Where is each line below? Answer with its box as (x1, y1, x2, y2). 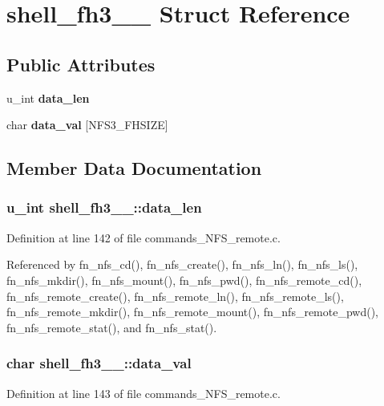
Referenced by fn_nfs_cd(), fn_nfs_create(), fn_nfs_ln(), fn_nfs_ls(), (6, 256, 358, 273)
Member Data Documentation (6, 156, 262, 181)
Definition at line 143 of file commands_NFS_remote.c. (6, 384, 281, 401)
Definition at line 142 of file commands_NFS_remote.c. (6, 229, 281, 246)
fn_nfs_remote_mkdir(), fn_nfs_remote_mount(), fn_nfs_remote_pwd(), (6, 303, 379, 320)
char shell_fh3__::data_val (6, 353, 192, 373)
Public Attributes (6, 51, 156, 76)
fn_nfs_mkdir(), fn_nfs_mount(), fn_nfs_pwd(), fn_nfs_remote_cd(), (6, 271, 362, 288)
